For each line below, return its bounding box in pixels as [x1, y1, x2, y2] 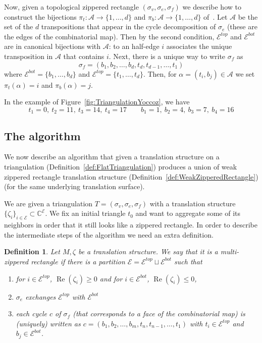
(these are [227, 21, 257, 32]
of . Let [203, 11, 228, 22]
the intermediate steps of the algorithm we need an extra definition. [4, 229, 214, 240]
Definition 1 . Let [4, 246, 60, 257]
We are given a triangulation [4, 198, 93, 208]
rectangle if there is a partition [31, 256, 125, 266]
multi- [220, 246, 239, 257]
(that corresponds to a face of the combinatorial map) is [73, 308, 245, 319]
